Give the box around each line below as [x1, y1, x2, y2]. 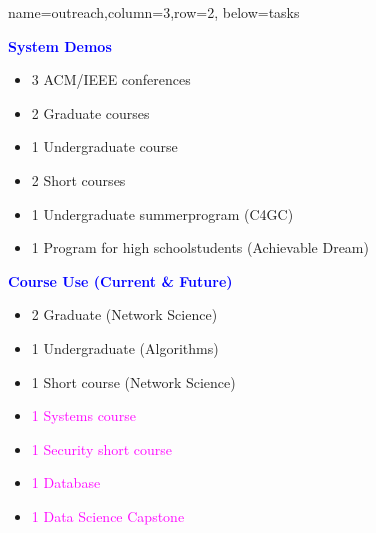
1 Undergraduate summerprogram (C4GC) [31, 203, 294, 224]
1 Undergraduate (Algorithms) [31, 337, 219, 358]
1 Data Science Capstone [31, 505, 185, 526]
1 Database [31, 472, 101, 493]
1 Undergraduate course [31, 136, 178, 157]
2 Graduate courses [31, 102, 150, 123]
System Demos [8, 35, 112, 56]
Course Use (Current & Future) [8, 270, 233, 291]
